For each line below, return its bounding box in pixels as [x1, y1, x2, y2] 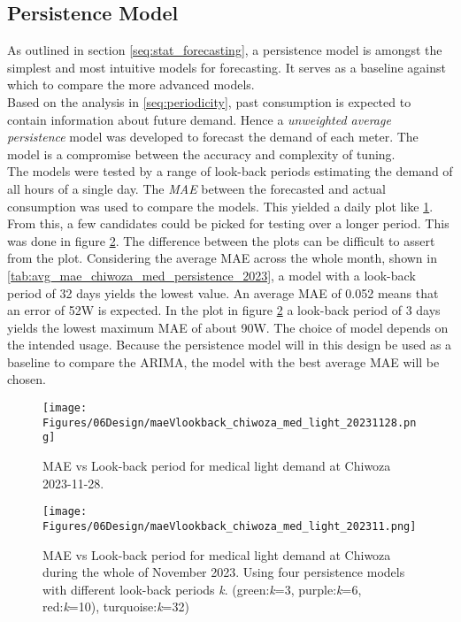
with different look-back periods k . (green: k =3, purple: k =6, [42, 580, 362, 598]
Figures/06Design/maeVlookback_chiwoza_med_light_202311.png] [42, 519, 417, 533]
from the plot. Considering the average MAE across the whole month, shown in [7, 249, 437, 267]
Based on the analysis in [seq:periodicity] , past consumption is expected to [7, 92, 411, 111]
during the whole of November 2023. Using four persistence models [42, 563, 405, 581]
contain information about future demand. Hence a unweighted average [7, 110, 391, 128]
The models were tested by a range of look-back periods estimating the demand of [7, 162, 453, 180]
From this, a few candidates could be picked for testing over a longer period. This [7, 214, 449, 233]
